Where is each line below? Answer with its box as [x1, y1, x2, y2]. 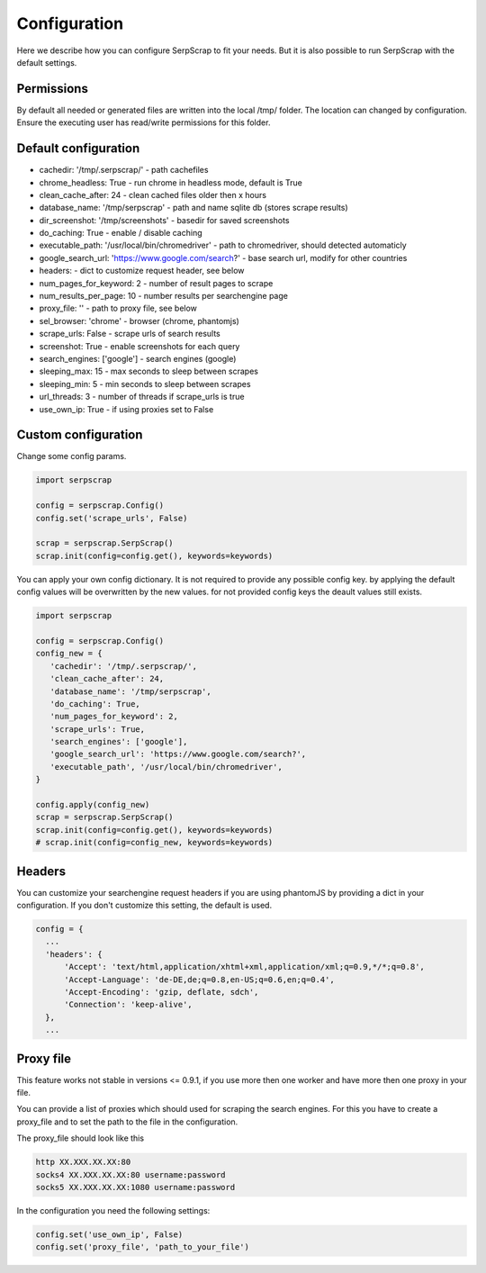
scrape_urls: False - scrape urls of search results [39, 329, 220, 339]
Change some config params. [16, 451, 127, 462]
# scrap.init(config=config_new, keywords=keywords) [35, 837, 274, 848]
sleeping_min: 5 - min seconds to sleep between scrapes [39, 378, 251, 389]
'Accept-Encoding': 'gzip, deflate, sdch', [64, 987, 259, 998]
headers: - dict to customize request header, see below [39, 266, 245, 276]
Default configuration [16, 140, 140, 157]
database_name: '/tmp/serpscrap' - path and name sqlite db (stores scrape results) [39, 203, 348, 213]
